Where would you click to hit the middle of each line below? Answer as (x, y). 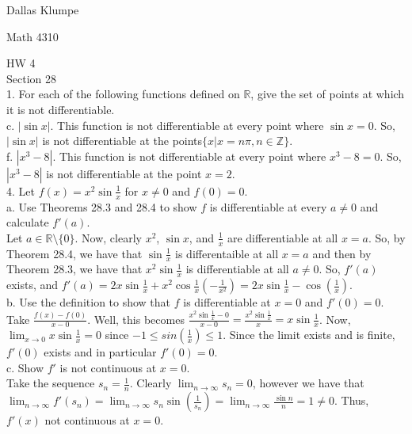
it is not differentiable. (61, 109)
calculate (28, 222)
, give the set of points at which (328, 94)
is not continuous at (108, 367)
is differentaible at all (227, 253)
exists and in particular (100, 352)
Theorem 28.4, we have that (74, 253)
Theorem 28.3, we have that (74, 269)
